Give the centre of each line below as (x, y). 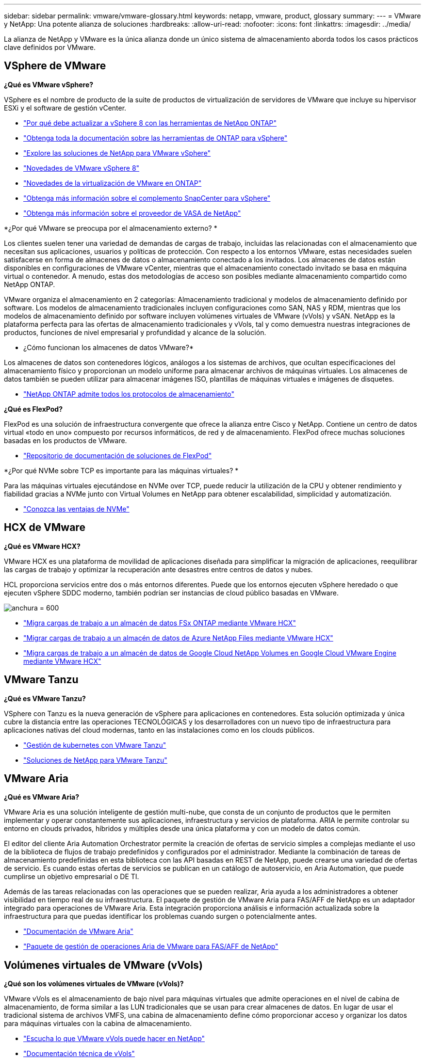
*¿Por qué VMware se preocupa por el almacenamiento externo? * (111, 228)
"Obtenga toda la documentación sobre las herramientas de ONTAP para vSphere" (155, 138)
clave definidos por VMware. (50, 47)
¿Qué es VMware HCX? (42, 546)
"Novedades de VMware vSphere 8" (82, 168)
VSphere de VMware (55, 66)
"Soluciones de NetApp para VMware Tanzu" (95, 760)
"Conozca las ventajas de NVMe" (76, 509)
